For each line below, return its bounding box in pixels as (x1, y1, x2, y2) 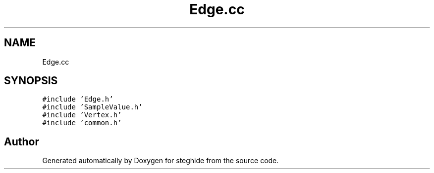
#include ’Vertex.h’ (42, 111, 122, 119)
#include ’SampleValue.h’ (42, 103, 143, 111)
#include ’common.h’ (42, 119, 122, 127)
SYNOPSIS (4, 74, 58, 87)
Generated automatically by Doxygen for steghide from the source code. (42, 156, 279, 165)
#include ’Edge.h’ (42, 95, 113, 104)
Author (4, 135, 39, 148)
